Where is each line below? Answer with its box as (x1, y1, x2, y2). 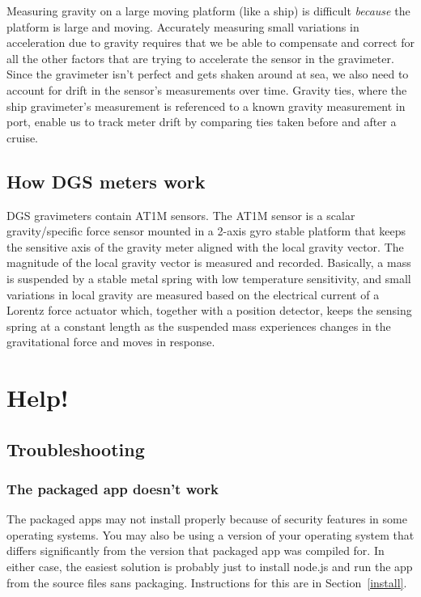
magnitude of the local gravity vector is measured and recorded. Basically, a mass (6, 254, 411, 271)
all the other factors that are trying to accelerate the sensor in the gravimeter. (6, 49, 394, 66)
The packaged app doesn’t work (6, 478, 219, 498)
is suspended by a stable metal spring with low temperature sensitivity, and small (6, 269, 411, 286)
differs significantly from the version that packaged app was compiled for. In (6, 542, 385, 559)
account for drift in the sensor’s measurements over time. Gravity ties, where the (6, 81, 407, 98)
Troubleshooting (6, 436, 145, 461)
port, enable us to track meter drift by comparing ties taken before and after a (6, 113, 397, 130)
